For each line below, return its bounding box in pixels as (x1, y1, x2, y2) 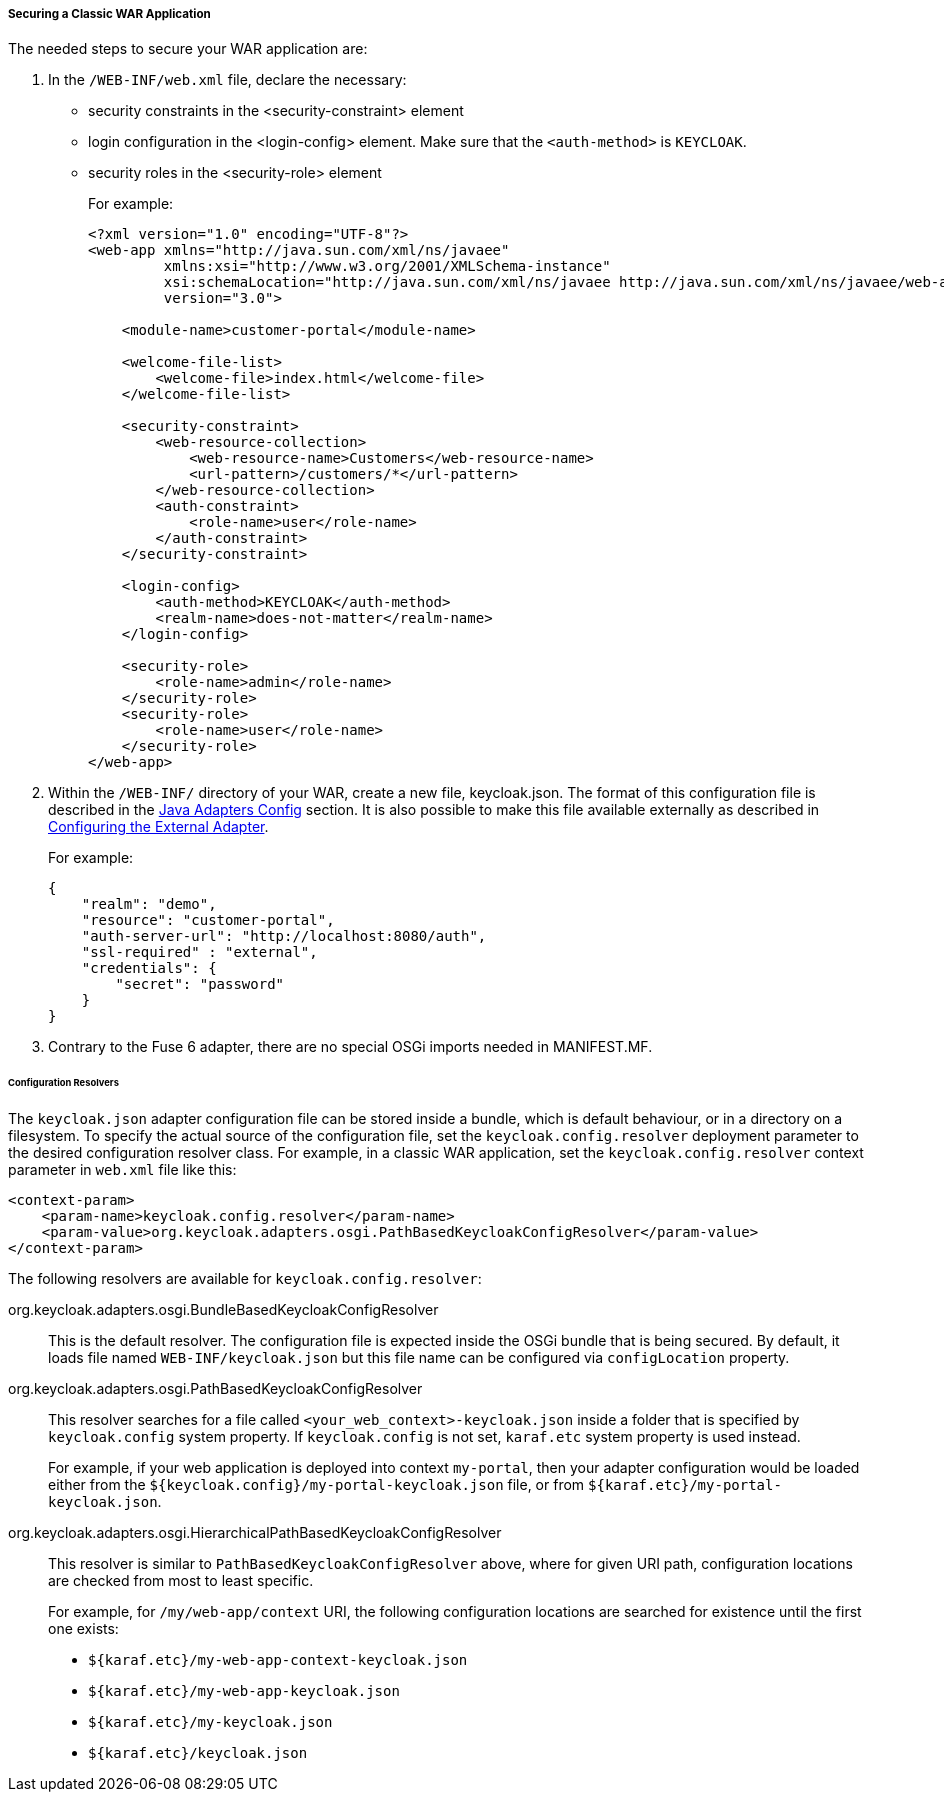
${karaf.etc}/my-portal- (588, 1477, 782, 1494)
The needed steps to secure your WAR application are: (8, 40, 368, 58)
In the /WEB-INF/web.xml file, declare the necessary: (48, 71, 407, 89)
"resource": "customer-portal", (81, 912, 335, 929)
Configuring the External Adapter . (48, 818, 269, 836)
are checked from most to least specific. (48, 1572, 314, 1590)
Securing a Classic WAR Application (8, 7, 211, 21)
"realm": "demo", (81, 896, 217, 913)
